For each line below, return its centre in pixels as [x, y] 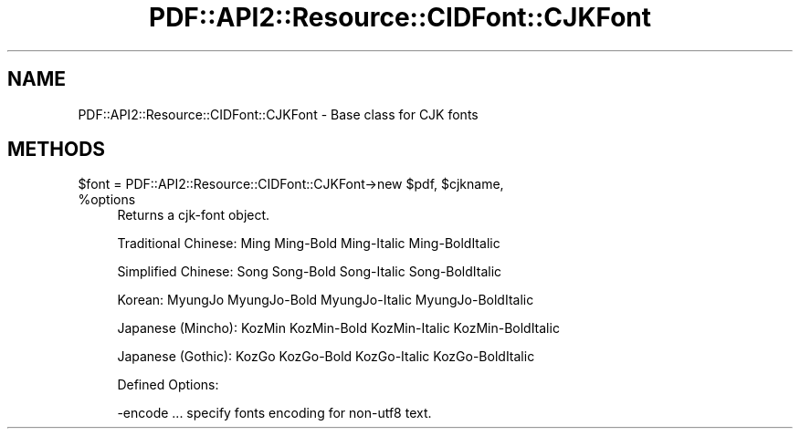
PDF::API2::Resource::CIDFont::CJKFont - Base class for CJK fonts [278, 114]
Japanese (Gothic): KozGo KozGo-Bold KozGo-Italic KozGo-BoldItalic [326, 357]
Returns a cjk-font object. [194, 215]
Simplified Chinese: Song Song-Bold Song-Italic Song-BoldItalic [310, 272]
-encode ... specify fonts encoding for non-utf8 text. [274, 413]
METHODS [57, 150]
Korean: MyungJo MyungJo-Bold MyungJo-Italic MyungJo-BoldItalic [326, 300]
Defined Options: [168, 385]
